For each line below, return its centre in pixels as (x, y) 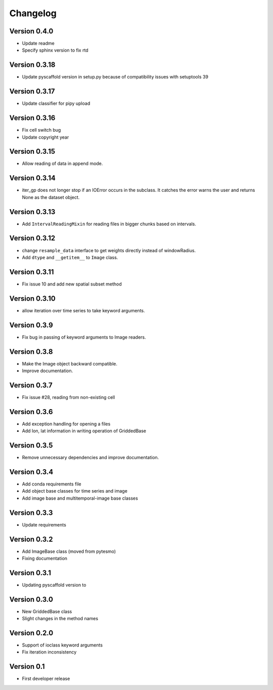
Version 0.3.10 (32, 298)
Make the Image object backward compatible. (70, 363)
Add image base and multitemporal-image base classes (80, 498)
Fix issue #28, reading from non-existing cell (69, 397)
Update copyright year (45, 137)
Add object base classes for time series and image (75, 491)
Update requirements (44, 524)
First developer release (46, 679)
